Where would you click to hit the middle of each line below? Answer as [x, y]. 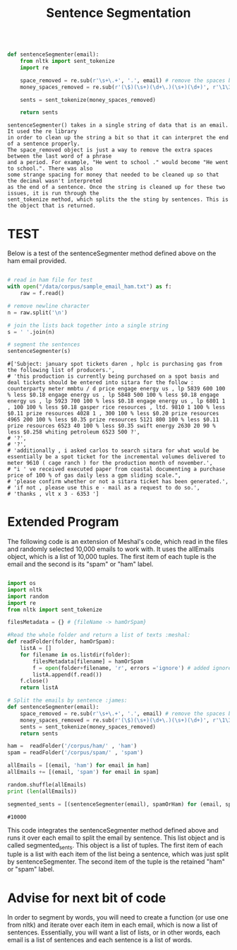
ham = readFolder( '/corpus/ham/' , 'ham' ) [72, 746]
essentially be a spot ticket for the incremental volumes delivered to [116, 457]
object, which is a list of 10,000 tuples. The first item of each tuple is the [112, 557]
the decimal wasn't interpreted [55, 181]
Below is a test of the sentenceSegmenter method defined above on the [112, 253]
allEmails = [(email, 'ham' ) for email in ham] [79, 765]
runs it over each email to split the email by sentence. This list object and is [116, 838]
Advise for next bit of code [87, 898]
